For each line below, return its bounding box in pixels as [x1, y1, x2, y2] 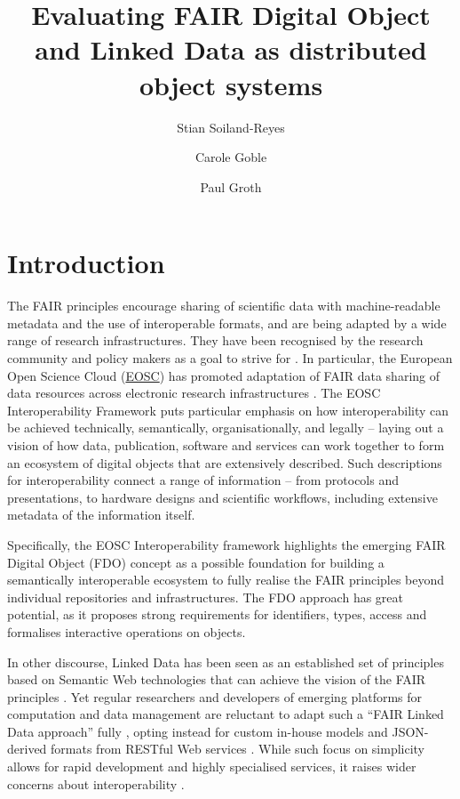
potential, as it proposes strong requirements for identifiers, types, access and [7, 605, 427, 624]
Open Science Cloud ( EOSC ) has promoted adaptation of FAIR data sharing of [7, 366, 440, 384]
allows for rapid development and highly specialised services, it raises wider [7, 757, 416, 776]
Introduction [7, 245, 165, 281]
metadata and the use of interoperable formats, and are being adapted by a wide [7, 313, 447, 332]
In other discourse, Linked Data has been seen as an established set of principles [7, 652, 444, 671]
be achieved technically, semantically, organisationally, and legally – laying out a [7, 418, 444, 437]
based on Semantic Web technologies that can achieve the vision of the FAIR [7, 670, 426, 689]
